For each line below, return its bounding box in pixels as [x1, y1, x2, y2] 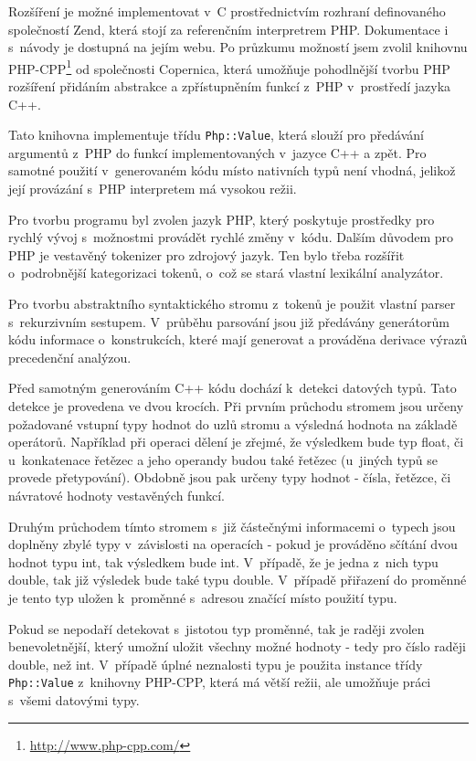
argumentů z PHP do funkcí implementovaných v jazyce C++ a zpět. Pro [8, 143, 427, 162]
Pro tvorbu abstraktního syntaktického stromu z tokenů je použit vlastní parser [8, 294, 456, 313]
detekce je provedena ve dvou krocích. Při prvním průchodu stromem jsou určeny [8, 396, 464, 415]
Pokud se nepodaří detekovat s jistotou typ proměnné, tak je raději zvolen [8, 618, 425, 638]
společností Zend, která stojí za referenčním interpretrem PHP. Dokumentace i [8, 19, 449, 38]
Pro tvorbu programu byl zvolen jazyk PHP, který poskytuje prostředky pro [8, 209, 435, 228]
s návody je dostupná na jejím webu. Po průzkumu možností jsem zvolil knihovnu [8, 37, 468, 57]
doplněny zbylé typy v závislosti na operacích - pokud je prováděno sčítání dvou [8, 534, 458, 554]
